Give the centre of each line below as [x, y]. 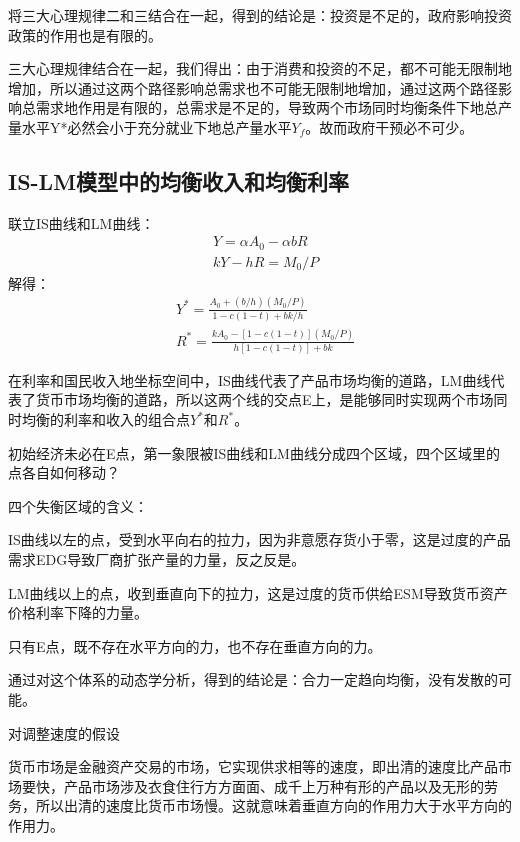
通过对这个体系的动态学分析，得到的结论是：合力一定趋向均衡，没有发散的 [253, 679]
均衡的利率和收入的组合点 [105, 419]
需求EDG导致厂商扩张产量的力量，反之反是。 [157, 559]
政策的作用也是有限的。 [85, 34]
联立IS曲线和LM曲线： [81, 222]
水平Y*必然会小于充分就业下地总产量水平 [156, 126]
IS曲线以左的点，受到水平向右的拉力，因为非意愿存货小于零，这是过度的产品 [259, 539]
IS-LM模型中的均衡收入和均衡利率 [179, 180]
